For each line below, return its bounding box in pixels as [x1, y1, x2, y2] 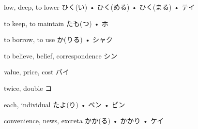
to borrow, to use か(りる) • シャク [4, 34, 113, 44]
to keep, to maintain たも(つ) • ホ [4, 18, 108, 28]
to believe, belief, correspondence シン [4, 50, 118, 60]
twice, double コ [4, 83, 52, 93]
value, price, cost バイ [4, 67, 70, 77]
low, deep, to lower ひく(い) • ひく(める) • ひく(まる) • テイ [4, 2, 195, 12]
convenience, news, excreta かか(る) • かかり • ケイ [4, 115, 164, 126]
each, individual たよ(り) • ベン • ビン [4, 99, 125, 109]
